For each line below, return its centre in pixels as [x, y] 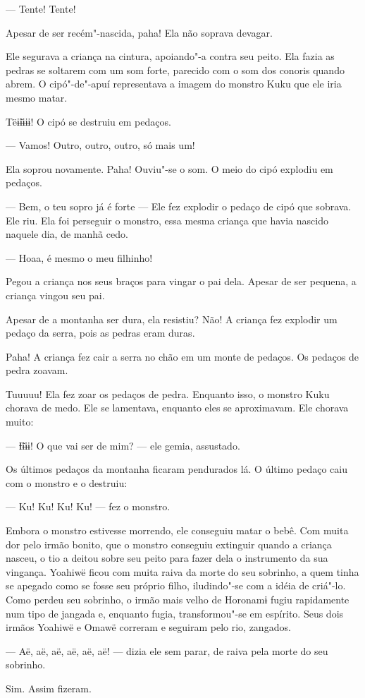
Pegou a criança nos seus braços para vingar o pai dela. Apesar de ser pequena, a [181, 281]
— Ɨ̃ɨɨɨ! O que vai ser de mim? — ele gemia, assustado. [123, 445]
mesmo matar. [37, 97]
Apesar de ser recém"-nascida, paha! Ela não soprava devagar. [139, 32]
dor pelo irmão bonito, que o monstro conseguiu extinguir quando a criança [169, 544]
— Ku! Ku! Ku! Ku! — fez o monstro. [88, 506]
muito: [20, 422]
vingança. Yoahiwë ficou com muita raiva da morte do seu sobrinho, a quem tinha [182, 571]
